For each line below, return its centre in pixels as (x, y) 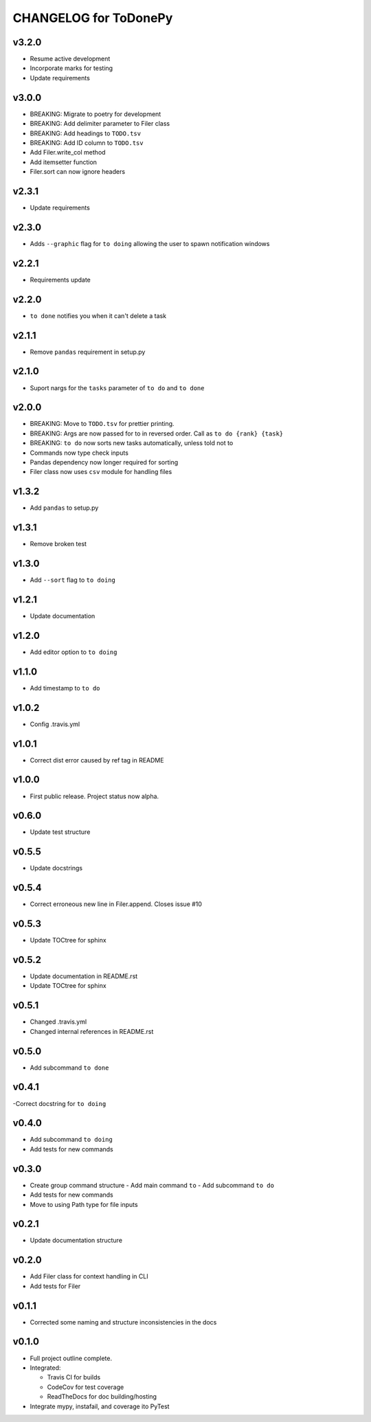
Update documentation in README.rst (84, 976)
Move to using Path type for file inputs (84, 1204)
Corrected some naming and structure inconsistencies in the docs (123, 1322)
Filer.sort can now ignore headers (78, 172)
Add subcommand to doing (71, 1140)
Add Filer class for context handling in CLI (89, 1276)
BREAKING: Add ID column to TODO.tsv (87, 143)
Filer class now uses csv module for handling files (101, 472)
